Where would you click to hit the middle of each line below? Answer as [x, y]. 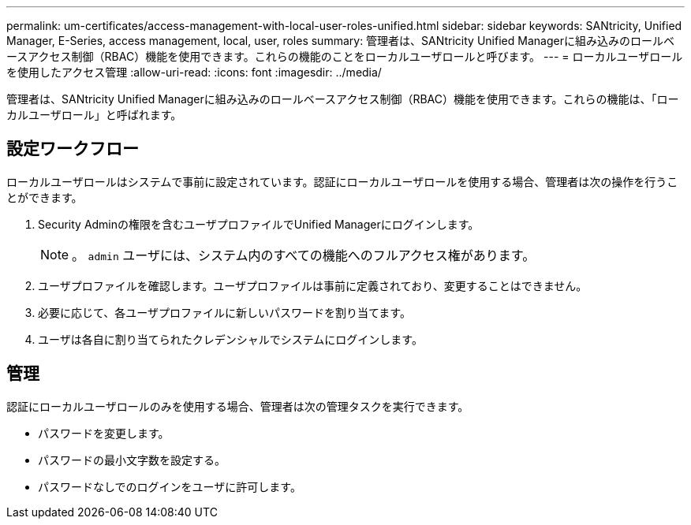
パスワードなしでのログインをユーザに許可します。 [170, 486]
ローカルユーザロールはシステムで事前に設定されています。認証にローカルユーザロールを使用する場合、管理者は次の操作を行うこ [342, 181]
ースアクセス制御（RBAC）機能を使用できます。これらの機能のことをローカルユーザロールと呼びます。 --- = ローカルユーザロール [345, 56]
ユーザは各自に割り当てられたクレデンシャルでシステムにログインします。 [230, 339]
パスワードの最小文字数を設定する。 [132, 460]
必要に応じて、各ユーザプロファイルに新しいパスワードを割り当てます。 [224, 312]
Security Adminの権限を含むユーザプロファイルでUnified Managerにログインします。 [259, 224]
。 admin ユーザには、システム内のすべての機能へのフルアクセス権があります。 [304, 255]
